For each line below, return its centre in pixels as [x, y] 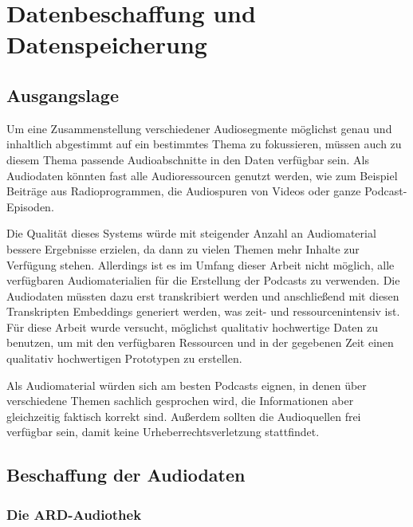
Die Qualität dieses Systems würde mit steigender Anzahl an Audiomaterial [191, 233]
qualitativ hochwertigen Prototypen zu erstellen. [124, 358]
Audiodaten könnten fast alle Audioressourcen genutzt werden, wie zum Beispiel [202, 175]
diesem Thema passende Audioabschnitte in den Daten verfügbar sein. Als [188, 159]
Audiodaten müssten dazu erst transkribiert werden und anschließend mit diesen [203, 295]
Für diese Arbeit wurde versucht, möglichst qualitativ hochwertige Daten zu [193, 326]
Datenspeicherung [107, 44]
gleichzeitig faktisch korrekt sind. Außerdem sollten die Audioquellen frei [184, 416]
